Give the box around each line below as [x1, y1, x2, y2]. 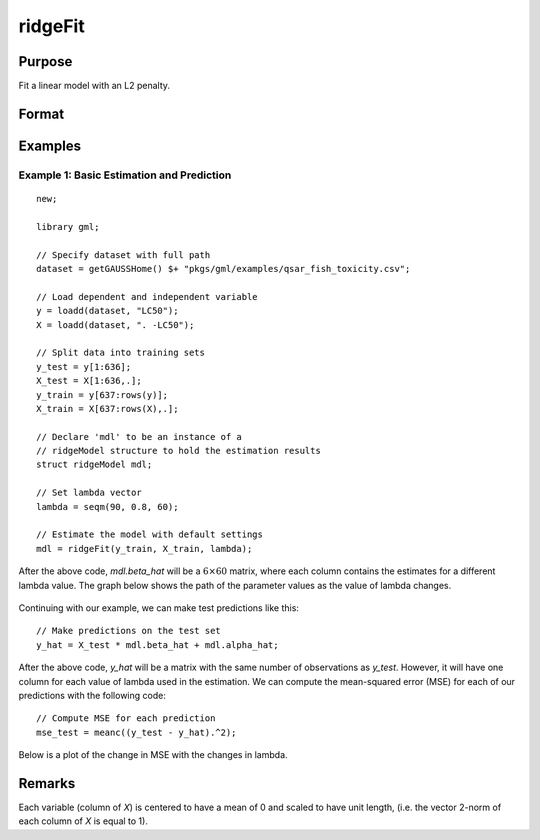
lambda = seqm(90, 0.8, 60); [36, 501, 179, 512]
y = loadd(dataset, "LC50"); [36, 305, 179, 317]
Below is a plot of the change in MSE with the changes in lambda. [18, 749, 289, 761]
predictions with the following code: [18, 689, 167, 701]
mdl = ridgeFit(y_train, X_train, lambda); [36, 543, 253, 554]
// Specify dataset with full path [36, 249, 211, 260]
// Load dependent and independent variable [36, 291, 259, 302]
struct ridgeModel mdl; [36, 459, 153, 470]
